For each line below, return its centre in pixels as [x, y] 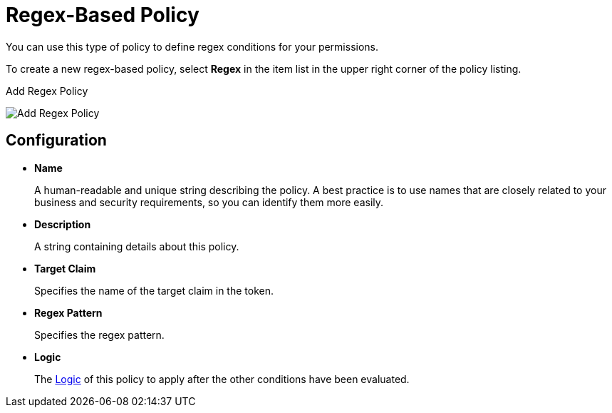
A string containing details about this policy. [137, 246]
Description [63, 224]
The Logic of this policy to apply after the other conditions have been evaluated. [222, 379]
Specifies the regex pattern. [99, 335]
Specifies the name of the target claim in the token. [154, 290]
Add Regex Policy [47, 91]
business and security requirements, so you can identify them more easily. [209, 202]
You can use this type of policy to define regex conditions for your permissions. [192, 46]
